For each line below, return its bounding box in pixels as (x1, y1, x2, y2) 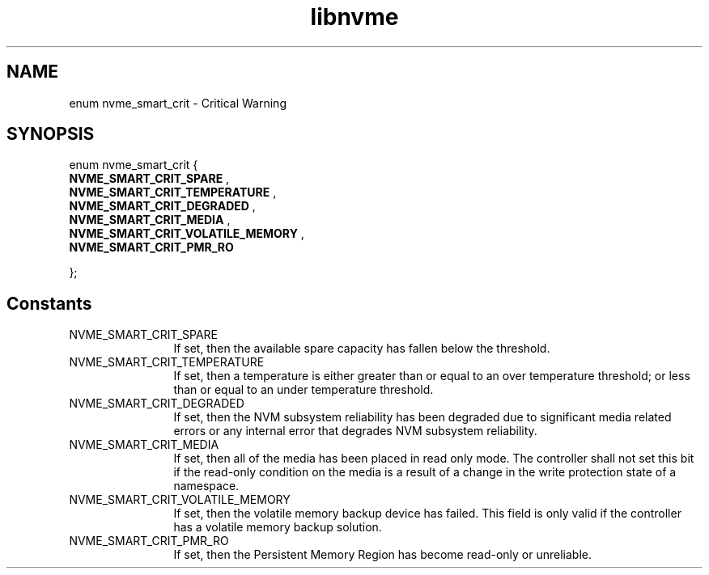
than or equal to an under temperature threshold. (173, 383, 434, 397)
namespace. (173, 479, 240, 493)
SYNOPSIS (6, 124, 95, 145)
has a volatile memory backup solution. (173, 520, 382, 535)
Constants (6, 293, 92, 314)
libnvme (310, 3, 399, 31)
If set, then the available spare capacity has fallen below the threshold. (173, 341, 550, 356)
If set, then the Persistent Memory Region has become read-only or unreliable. (173, 548, 592, 562)
